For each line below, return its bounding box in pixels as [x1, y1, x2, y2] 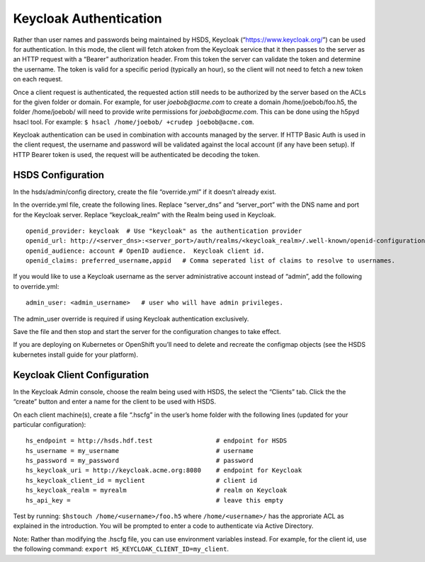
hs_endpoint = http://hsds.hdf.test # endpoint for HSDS [25, 437, 288, 445]
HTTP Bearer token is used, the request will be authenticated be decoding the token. [13, 150, 260, 159]
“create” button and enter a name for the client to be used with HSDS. [13, 397, 216, 406]
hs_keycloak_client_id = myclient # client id [25, 476, 258, 484]
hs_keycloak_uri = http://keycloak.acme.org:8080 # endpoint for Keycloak [25, 466, 302, 474]
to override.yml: [13, 282, 59, 290]
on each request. [13, 75, 63, 84]
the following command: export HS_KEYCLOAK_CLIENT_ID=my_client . [13, 545, 229, 554]
